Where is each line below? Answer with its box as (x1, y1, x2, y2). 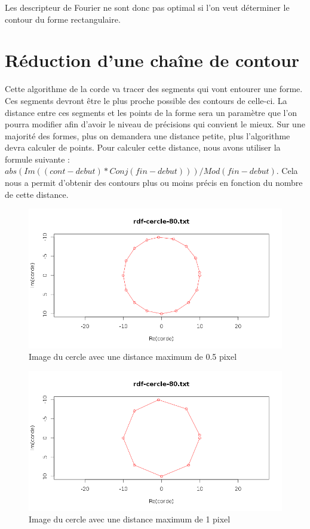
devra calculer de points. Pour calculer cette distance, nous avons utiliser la (5, 141, 281, 154)
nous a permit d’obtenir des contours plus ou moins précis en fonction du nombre (5, 176, 303, 189)
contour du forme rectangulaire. (5, 13, 121, 25)
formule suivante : (5, 152, 70, 165)
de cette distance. (5, 188, 69, 200)
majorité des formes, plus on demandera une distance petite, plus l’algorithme (5, 129, 290, 142)
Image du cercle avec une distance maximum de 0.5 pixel (29, 350, 237, 363)
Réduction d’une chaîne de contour (5, 48, 300, 72)
